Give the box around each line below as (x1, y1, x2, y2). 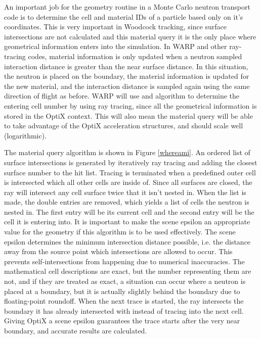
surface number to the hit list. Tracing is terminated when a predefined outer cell (4, 167, 256, 177)
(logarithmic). (4, 130, 47, 140)
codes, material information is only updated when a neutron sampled (28, 51, 242, 61)
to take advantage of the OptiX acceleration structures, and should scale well (4, 120, 243, 131)
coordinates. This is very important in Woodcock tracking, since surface (4, 21, 227, 32)
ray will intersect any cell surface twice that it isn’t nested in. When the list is (4, 186, 246, 197)
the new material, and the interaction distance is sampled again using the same (4, 80, 250, 91)
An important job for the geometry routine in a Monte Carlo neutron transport (4, 2, 250, 12)
